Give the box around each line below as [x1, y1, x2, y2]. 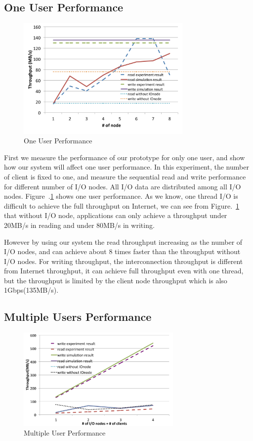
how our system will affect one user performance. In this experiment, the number [4, 162, 249, 172]
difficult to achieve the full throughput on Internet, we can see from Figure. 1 [4, 200, 240, 211]
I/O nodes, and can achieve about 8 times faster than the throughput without [4, 246, 241, 257]
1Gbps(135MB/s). [4, 285, 59, 295]
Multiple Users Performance [4, 309, 152, 324]
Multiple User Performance [24, 428, 106, 438]
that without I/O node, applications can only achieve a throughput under [4, 210, 227, 220]
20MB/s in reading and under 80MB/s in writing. [4, 220, 155, 230]
